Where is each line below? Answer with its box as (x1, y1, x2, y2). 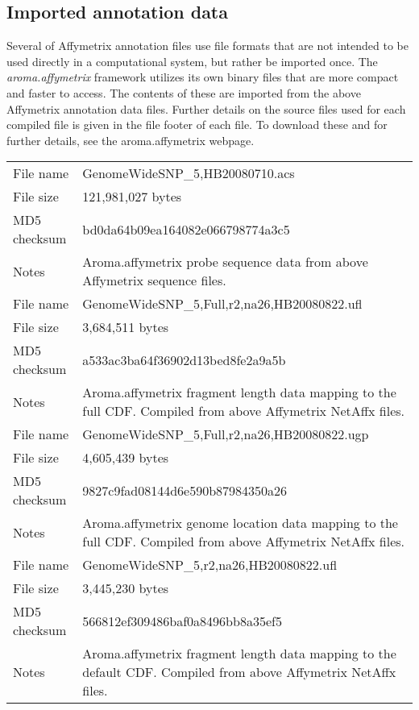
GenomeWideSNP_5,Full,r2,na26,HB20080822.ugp (82, 425, 369, 444)
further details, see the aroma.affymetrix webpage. (6, 131, 255, 148)
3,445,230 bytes (82, 579, 169, 598)
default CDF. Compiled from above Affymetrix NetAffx (82, 662, 396, 682)
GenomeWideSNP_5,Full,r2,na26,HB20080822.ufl (82, 294, 363, 313)
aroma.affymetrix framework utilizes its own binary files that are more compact (6, 69, 399, 85)
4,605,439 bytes (82, 448, 169, 467)
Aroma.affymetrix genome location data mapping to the (82, 513, 398, 533)
